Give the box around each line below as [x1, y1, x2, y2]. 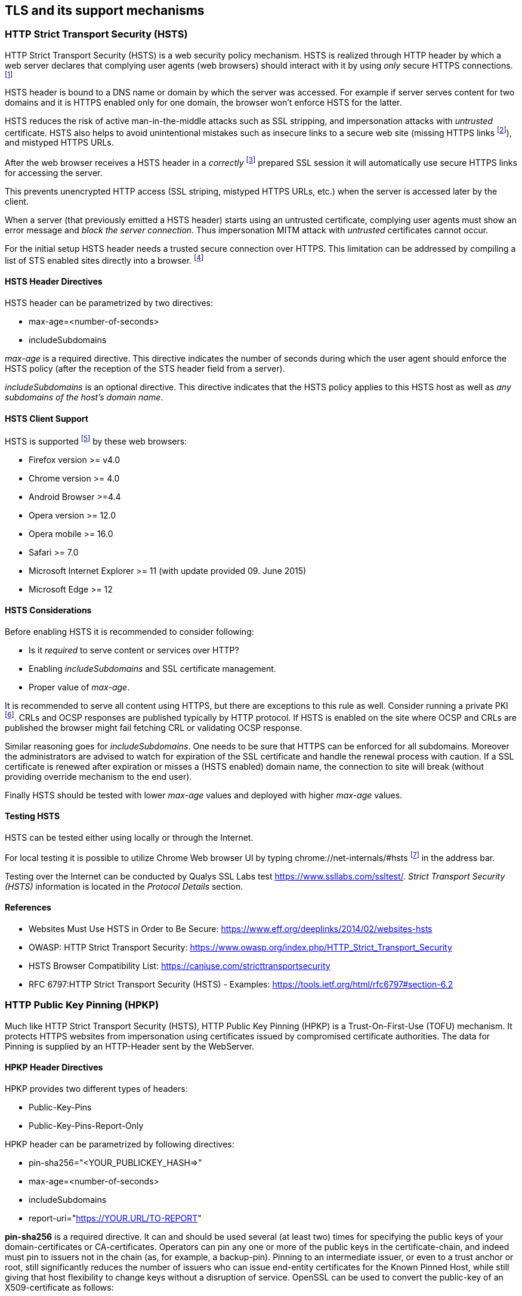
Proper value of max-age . [29, 682, 130, 693]
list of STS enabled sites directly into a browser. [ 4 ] [5, 254, 204, 266]
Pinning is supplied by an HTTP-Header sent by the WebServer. [5, 1041, 254, 1051]
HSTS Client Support [5, 413, 88, 424]
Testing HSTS [5, 811, 60, 822]
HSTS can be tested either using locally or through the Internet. [5, 832, 254, 843]
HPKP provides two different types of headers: [5, 1083, 188, 1094]
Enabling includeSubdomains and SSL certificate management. [29, 664, 276, 674]
